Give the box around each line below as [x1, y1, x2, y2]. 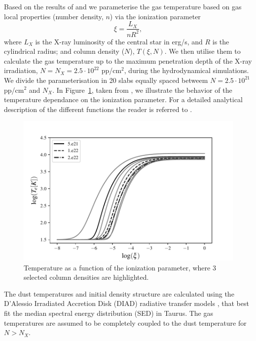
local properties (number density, [4, 11, 104, 21]
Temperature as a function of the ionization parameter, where [24, 262, 211, 272]
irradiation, [4, 65, 38, 76]
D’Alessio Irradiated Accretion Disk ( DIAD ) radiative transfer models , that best [4, 298, 249, 308]
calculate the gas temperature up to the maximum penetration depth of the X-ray [4, 55, 252, 66]
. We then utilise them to [164, 46, 241, 56]
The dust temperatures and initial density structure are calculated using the [4, 288, 234, 299]
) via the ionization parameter [110, 11, 201, 21]
